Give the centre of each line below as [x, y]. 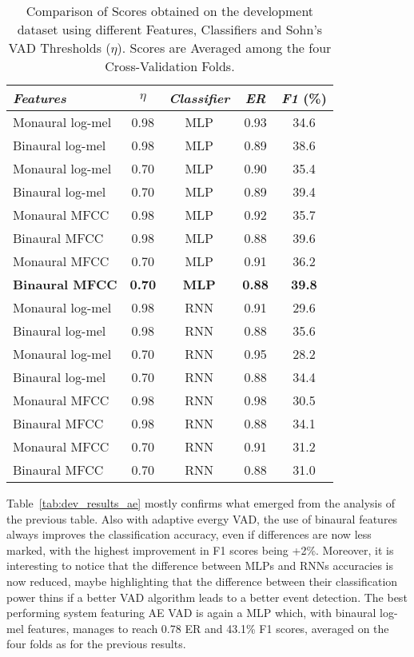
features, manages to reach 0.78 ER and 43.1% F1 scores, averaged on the [208, 628]
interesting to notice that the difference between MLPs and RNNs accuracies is [200, 565]
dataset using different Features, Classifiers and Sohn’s [170, 29]
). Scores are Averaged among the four [224, 48]
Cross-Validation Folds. [170, 66]
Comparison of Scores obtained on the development [170, 11]
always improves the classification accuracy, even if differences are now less [189, 534]
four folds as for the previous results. [96, 644]
